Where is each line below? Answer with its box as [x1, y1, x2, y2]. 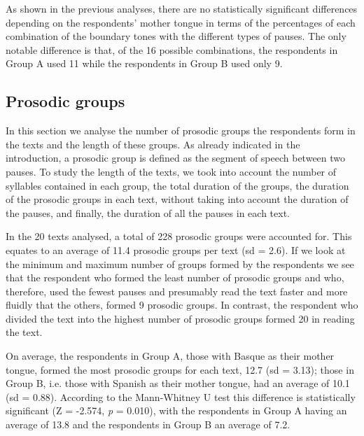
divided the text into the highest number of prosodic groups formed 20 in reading [6, 311, 355, 325]
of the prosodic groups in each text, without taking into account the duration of [6, 192, 349, 206]
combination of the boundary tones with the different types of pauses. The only [6, 29, 346, 43]
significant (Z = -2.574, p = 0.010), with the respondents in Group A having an [6, 403, 347, 418]
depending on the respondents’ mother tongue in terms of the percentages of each [6, 15, 356, 29]
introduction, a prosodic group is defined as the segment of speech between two [6, 150, 346, 165]
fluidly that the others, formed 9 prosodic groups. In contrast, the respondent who [6, 297, 358, 312]
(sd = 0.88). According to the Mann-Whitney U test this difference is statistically [6, 389, 356, 404]
